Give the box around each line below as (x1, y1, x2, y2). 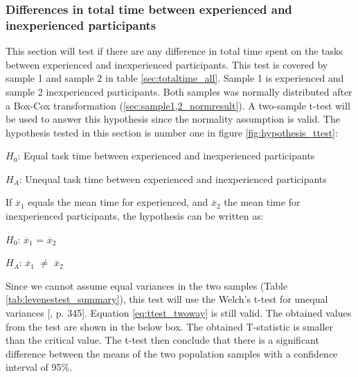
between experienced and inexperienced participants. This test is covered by (6, 57, 328, 71)
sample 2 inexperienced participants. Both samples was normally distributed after (6, 84, 352, 98)
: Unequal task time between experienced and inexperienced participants (19, 171, 327, 186)
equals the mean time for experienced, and (28, 195, 208, 209)
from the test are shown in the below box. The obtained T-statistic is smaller (6, 319, 334, 333)
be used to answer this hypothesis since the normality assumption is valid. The (6, 112, 340, 126)
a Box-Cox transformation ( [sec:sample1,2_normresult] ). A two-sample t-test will (6, 98, 350, 112)
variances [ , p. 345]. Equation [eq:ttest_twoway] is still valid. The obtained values (6, 306, 352, 320)
